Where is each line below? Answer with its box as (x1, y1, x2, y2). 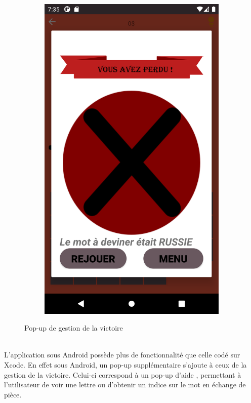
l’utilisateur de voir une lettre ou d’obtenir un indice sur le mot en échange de (4, 379, 246, 390)
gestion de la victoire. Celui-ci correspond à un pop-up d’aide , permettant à (4, 369, 241, 380)
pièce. (4, 389, 22, 399)
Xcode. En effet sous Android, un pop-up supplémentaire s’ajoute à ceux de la (4, 359, 247, 370)
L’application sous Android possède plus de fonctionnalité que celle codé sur (4, 349, 240, 360)
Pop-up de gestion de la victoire (24, 323, 123, 333)
